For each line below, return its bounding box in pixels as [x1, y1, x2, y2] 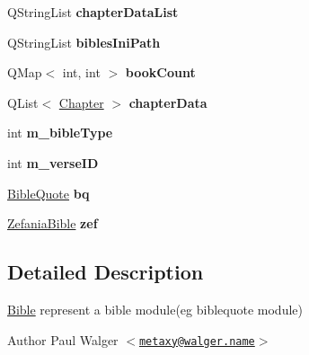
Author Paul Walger [7, 330, 119, 349]
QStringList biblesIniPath [7, 32, 161, 51]
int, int [62, 63, 101, 82]
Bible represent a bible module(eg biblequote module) [7, 299, 303, 318]
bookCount [125, 63, 196, 82]
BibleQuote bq [7, 183, 90, 202]
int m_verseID [7, 153, 99, 172]
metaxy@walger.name [138, 334, 255, 348]
